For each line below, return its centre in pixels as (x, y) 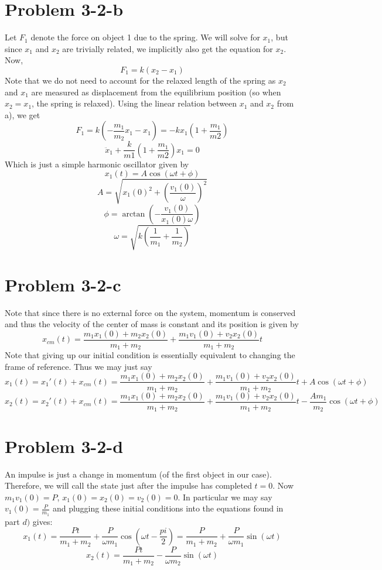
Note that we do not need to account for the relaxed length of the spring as (140, 80)
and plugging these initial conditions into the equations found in (168, 508)
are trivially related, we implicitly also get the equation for (168, 48)
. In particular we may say (225, 497)
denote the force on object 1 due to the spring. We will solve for (145, 37)
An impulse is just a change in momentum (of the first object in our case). (138, 474)
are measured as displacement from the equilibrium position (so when (156, 92)
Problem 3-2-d (64, 446)
